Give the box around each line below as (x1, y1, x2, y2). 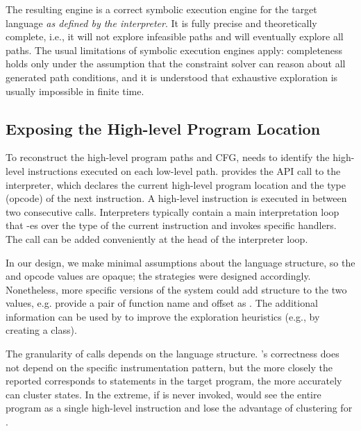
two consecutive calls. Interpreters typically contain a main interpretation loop (6, 204, 339, 219)
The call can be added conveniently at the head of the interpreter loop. (6, 231, 308, 246)
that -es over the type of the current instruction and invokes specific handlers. (6, 218, 337, 233)
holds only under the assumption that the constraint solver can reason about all (6, 56, 346, 71)
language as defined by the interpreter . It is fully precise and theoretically (6, 15, 317, 30)
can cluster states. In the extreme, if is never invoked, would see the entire (6, 387, 321, 401)
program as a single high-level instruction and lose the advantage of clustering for (6, 400, 353, 415)
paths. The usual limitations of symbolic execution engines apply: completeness (6, 42, 343, 57)
